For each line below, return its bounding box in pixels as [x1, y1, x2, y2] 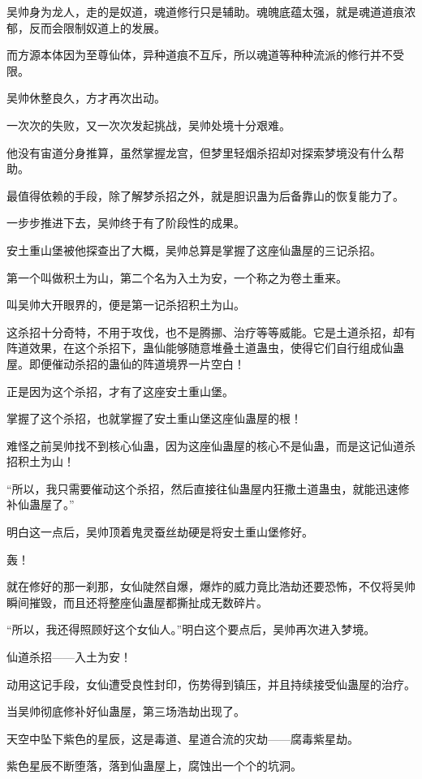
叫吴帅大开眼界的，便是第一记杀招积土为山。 [6, 296, 245, 313]
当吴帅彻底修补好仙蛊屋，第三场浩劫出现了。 [6, 703, 245, 720]
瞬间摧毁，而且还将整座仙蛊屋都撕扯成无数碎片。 [6, 593, 268, 610]
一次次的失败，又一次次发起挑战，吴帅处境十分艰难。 [6, 116, 291, 133]
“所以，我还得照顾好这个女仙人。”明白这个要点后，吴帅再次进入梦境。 [6, 621, 376, 638]
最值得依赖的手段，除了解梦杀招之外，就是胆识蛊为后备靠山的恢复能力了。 [6, 187, 404, 204]
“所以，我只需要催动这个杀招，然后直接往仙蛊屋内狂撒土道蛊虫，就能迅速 [6, 480, 398, 497]
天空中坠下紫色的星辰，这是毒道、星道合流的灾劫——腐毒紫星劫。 [6, 730, 359, 747]
